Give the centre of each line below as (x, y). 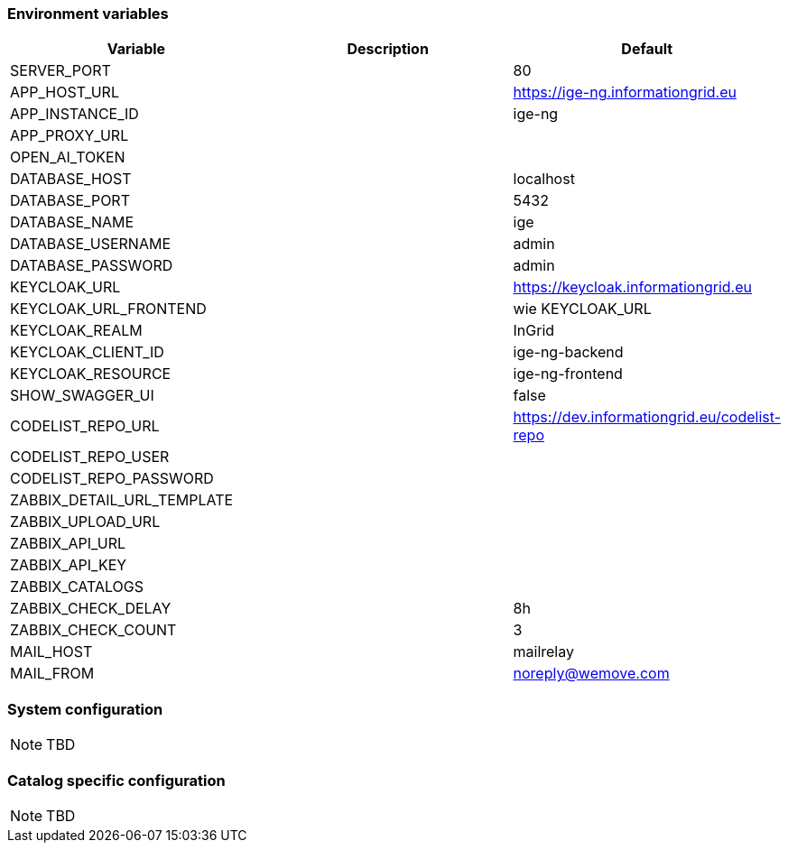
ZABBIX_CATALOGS (77, 587)
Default (647, 49)
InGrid (534, 331)
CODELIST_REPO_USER (90, 457)
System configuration (85, 709)
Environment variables (88, 14)
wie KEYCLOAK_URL (582, 309)
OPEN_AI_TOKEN (68, 157)
